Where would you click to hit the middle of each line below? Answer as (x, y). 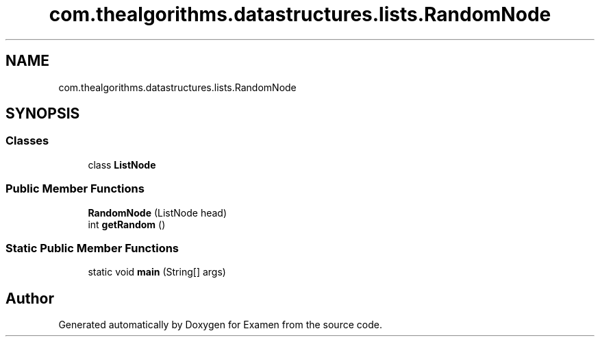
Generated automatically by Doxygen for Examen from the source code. (220, 325)
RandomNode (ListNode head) (158, 212)
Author (30, 298)
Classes (27, 141)
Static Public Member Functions (92, 248)
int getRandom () (127, 224)
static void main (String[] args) (157, 272)
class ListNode (122, 164)
